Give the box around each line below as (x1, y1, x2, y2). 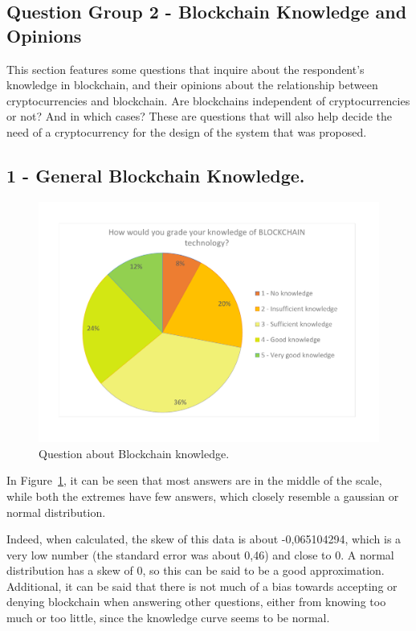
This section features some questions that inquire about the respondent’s (6, 60, 365, 77)
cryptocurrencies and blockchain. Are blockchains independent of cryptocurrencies (6, 92, 410, 109)
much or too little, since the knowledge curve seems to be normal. (6, 609, 330, 626)
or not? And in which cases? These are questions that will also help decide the (6, 108, 392, 125)
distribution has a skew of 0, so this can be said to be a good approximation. (6, 562, 385, 579)
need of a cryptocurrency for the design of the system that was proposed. (6, 123, 367, 140)
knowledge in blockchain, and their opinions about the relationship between (6, 76, 378, 93)
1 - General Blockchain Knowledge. (6, 162, 305, 187)
